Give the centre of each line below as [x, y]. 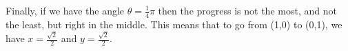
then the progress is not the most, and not [247, 10]
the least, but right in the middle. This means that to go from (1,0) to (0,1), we [174, 24]
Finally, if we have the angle [65, 10]
